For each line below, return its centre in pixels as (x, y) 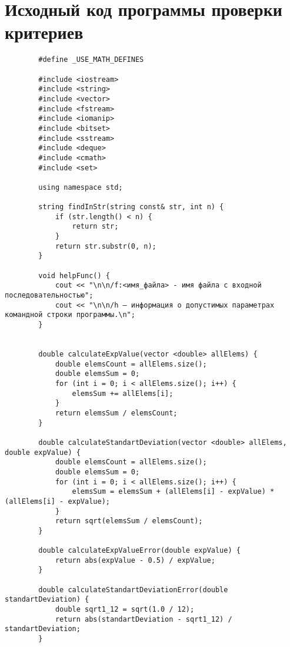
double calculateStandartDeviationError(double (133, 590)
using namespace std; (81, 187)
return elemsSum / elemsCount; (116, 413)
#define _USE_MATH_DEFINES (91, 60)
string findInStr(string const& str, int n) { (131, 207)
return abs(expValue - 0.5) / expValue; (135, 560)
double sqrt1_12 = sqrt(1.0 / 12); (125, 610)
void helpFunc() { (74, 275)
